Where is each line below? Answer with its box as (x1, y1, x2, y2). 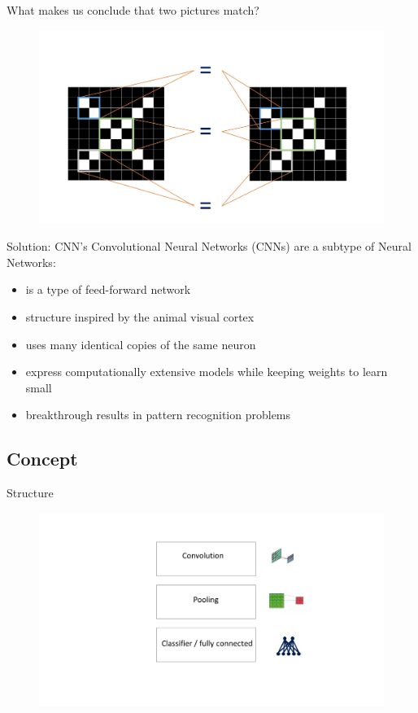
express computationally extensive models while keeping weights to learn (25, 363, 388, 380)
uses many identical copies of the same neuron (25, 335, 256, 352)
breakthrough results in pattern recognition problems (25, 406, 291, 423)
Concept (7, 446, 78, 471)
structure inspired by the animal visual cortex (25, 308, 255, 326)
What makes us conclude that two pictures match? (7, 2, 259, 18)
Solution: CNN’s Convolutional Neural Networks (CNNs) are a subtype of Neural (7, 238, 411, 255)
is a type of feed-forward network (25, 281, 191, 298)
